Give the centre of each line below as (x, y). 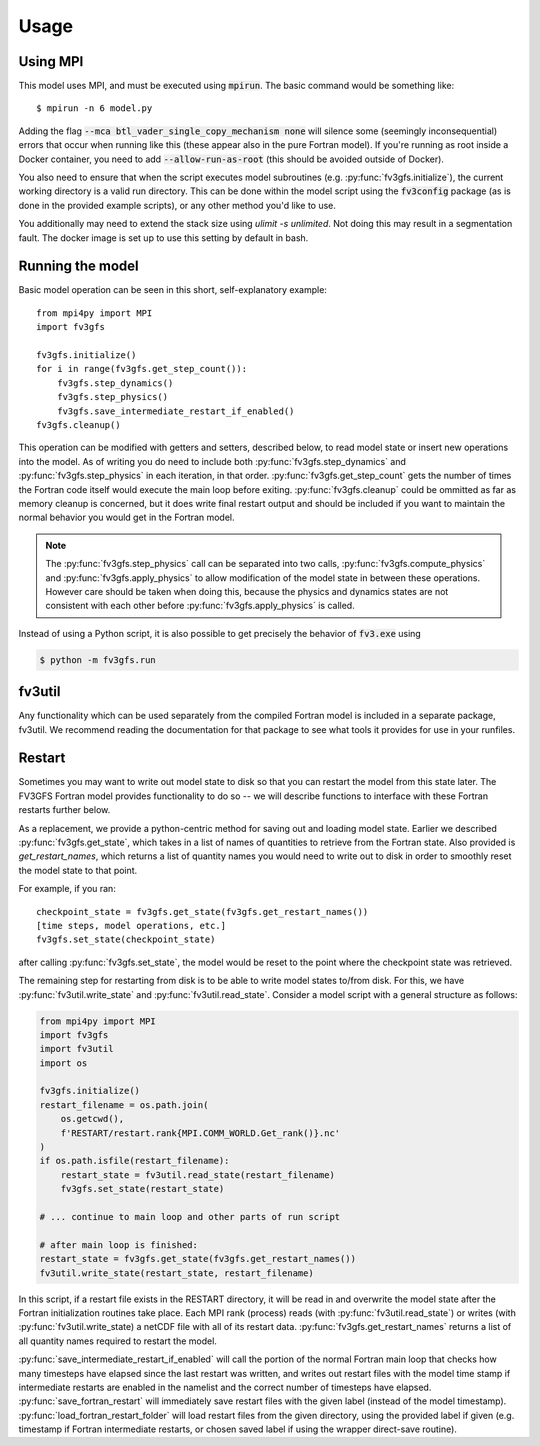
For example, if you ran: (67, 889)
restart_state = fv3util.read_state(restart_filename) (197, 1174)
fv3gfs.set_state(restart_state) (142, 1189)
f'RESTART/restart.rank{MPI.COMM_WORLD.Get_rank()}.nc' (200, 1133)
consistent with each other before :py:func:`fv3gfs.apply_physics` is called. (200, 606)
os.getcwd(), (92, 1119)
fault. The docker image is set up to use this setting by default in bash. (163, 237)
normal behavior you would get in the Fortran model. (126, 517)
